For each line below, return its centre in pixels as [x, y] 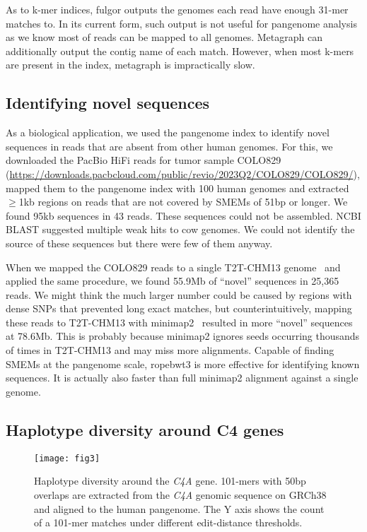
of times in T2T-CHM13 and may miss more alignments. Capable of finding [170, 350]
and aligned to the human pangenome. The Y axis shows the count [179, 508]
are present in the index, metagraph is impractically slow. [130, 65]
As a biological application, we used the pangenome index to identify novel [168, 132]
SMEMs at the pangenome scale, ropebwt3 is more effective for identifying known [183, 363]
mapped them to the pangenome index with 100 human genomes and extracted [177, 188]
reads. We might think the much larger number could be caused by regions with [179, 294]
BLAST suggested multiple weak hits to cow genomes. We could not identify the [180, 229]
